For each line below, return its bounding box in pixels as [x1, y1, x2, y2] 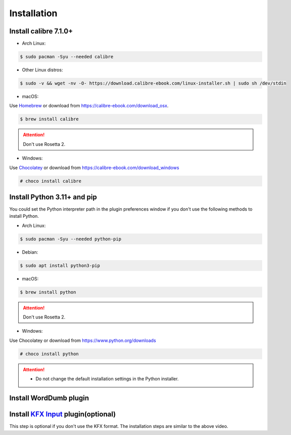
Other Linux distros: [22, 67, 63, 73]
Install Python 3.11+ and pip [9, 192, 97, 201]
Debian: [22, 249, 38, 255]
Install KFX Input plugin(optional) [9, 410, 116, 419]
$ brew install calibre [20, 116, 79, 122]
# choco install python [20, 351, 79, 357]
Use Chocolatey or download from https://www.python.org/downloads [9, 337, 156, 343]
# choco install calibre [20, 178, 82, 184]
